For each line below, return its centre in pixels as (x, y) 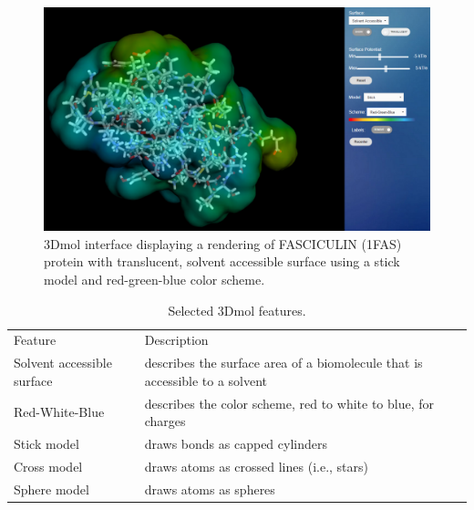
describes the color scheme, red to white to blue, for (289, 403)
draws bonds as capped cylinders (236, 444)
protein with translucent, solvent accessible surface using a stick (222, 261)
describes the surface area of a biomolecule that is (283, 363)
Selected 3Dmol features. (237, 310)
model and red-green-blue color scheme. (155, 279)
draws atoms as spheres (210, 489)
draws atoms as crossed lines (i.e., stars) (256, 466)
